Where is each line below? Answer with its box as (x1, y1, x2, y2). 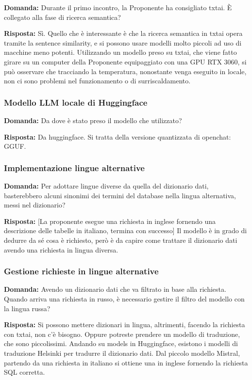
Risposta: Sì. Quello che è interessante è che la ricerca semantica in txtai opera (4, 28, 243, 38)
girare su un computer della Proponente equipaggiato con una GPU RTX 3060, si (4, 56, 247, 66)
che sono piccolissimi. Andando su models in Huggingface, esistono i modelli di (4, 338, 238, 348)
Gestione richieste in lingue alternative (4, 265, 159, 277)
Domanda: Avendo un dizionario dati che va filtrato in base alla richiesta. (4, 284, 226, 294)
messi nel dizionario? (4, 200, 66, 210)
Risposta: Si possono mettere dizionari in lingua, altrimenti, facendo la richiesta (4, 319, 245, 330)
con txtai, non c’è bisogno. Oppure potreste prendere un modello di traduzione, (4, 329, 240, 339)
